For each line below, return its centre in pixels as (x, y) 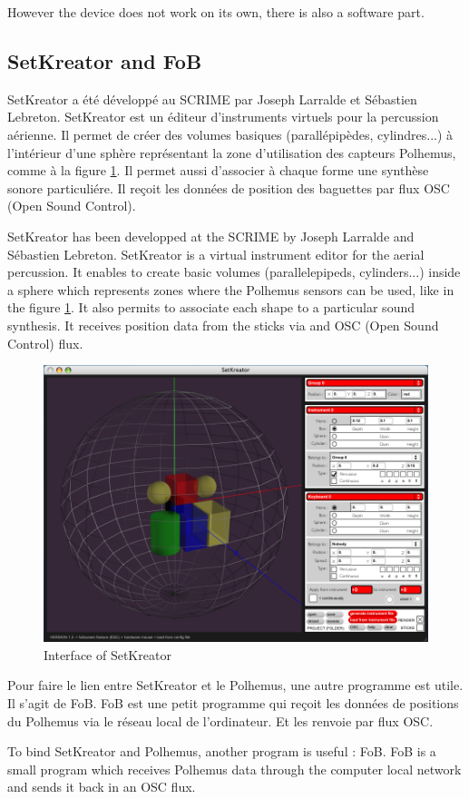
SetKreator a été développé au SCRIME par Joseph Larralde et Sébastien (212, 99)
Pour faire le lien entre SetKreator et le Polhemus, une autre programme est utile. (235, 685)
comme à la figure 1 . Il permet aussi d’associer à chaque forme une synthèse (218, 170)
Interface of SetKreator (107, 654)
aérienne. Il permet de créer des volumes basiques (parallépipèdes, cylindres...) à (230, 134)
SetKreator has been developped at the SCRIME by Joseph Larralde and (211, 236)
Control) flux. (45, 343)
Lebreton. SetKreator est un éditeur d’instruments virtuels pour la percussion (223, 117)
